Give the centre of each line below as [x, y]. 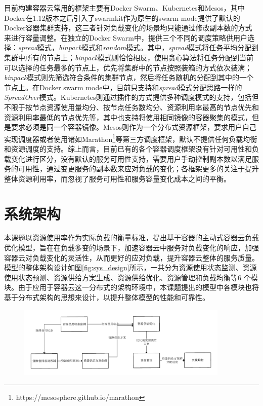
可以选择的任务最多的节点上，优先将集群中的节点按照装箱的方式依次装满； [128, 67]
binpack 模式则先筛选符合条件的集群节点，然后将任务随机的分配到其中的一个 [129, 77]
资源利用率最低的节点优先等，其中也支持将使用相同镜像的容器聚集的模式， [128, 117]
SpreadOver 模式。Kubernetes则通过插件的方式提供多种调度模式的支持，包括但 [131, 97]
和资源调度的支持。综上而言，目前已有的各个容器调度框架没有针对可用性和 [128, 148]
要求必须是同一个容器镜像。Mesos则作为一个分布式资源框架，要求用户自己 [134, 127]
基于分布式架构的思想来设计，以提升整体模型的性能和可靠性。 [107, 297]
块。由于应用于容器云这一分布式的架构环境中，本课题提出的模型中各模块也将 [131, 287]
